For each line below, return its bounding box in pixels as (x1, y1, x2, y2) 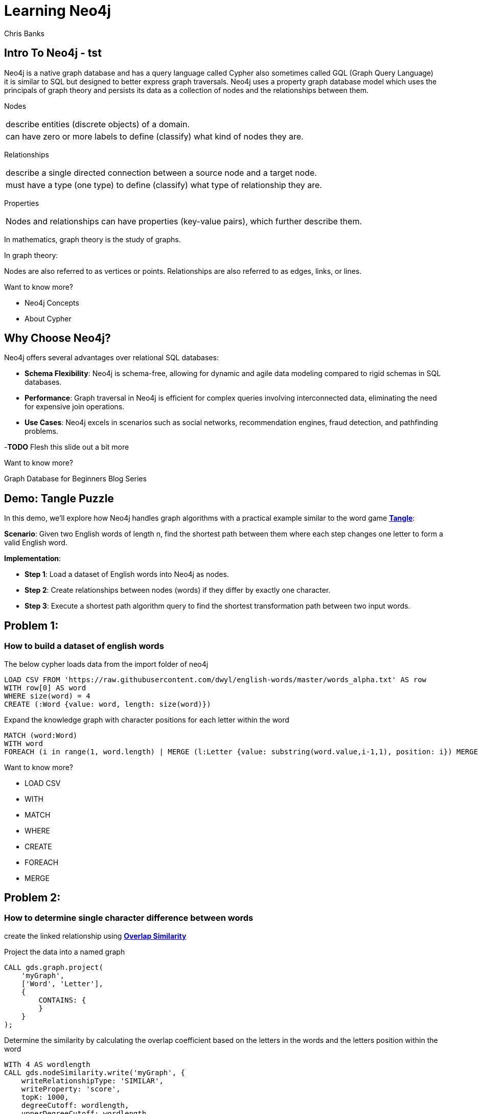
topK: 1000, (21, 1093, 69, 1101)
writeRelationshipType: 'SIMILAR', (21, 1076, 164, 1085)
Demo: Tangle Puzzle (4, 492, 114, 505)
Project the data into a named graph (4, 947, 125, 956)
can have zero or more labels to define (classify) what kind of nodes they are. (6, 131, 304, 142)
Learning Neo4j (4, 2, 111, 19)
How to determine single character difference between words (4, 913, 254, 923)
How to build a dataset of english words (4, 641, 164, 652)
